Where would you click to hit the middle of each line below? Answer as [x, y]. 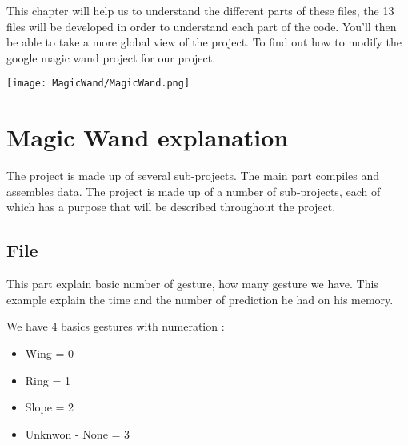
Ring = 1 [48, 380]
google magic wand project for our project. [111, 57]
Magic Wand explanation [148, 137]
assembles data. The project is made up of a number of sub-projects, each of [194, 191]
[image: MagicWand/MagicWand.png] [98, 84]
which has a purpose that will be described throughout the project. [171, 207]
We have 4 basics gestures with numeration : [116, 326]
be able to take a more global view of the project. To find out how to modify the [204, 42]
